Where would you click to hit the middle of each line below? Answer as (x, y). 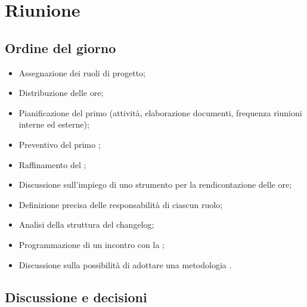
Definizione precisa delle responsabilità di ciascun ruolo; (121, 204)
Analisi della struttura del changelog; (86, 224)
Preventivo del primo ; (60, 144)
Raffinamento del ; (52, 164)
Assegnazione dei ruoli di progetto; (82, 72)
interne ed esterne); (54, 124)
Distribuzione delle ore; (61, 93)
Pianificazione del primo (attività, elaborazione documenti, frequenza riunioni (160, 112)
